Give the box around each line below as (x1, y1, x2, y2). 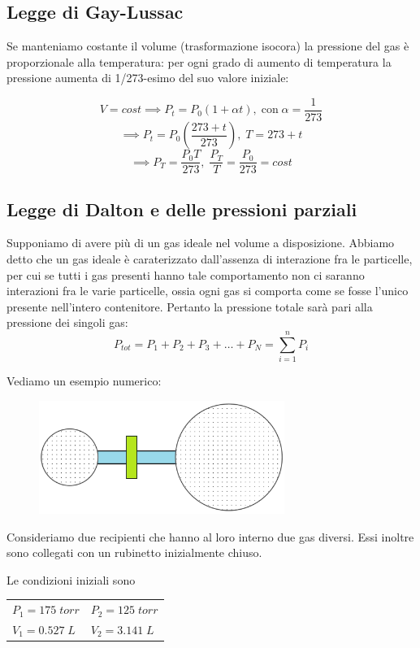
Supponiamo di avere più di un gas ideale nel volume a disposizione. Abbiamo (6, 234, 395, 251)
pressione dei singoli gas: (6, 314, 128, 331)
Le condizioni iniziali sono (6, 571, 136, 588)
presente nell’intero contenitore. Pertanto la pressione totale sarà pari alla (6, 298, 373, 315)
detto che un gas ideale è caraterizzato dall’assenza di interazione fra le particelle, (6, 250, 413, 267)
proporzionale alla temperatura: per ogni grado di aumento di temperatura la (6, 53, 392, 70)
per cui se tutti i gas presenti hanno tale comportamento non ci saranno (6, 266, 365, 283)
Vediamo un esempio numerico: (6, 372, 162, 389)
